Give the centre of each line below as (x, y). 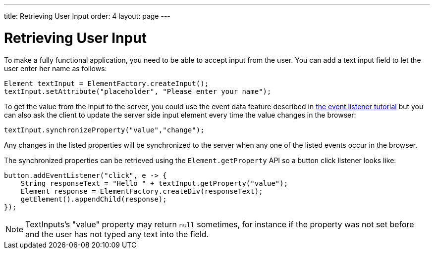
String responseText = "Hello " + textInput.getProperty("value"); (154, 183)
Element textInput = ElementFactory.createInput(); (107, 83)
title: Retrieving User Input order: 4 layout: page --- (87, 16)
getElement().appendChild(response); (94, 199)
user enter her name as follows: (55, 68)
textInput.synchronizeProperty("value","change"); (104, 130)
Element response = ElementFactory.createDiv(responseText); (142, 191)
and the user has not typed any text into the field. (117, 234)
